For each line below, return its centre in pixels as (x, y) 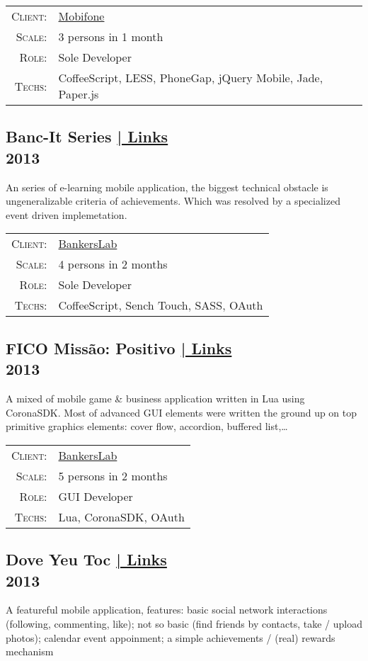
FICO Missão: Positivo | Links (119, 348)
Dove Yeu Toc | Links (86, 559)
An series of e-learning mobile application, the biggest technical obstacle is (167, 187)
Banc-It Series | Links (87, 136)
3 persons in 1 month (111, 36)
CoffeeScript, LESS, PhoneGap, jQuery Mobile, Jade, (191, 78)
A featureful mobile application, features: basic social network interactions (167, 610)
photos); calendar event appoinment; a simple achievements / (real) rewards (171, 637)
